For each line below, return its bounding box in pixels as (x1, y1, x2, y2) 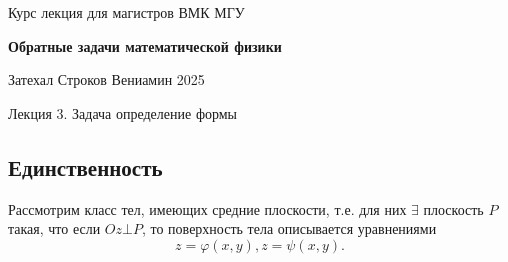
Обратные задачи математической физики (8, 35, 282, 56)
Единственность (8, 151, 163, 182)
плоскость (423, 198, 484, 219)
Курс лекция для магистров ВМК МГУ (8, 2, 245, 22)
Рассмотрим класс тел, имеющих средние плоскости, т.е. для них (8, 198, 407, 219)
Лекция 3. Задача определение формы (8, 102, 238, 123)
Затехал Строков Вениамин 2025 (8, 69, 205, 90)
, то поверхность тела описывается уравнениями (141, 218, 437, 239)
